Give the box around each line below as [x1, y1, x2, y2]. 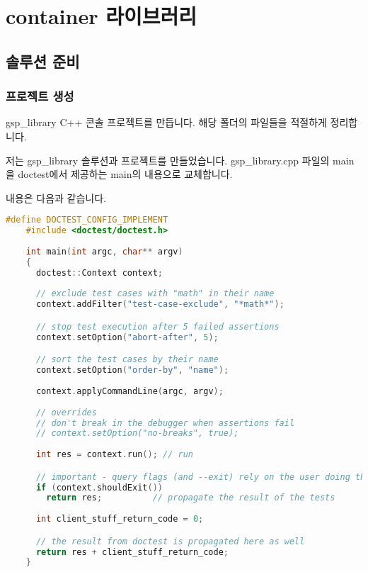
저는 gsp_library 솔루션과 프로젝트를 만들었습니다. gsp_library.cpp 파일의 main [6, 152, 355, 167]
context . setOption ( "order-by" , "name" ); [35, 365, 229, 376]
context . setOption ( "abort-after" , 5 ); [35, 332, 219, 342]
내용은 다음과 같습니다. [6, 190, 107, 205]
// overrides [35, 407, 97, 417]
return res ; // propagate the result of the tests [46, 493, 335, 503]
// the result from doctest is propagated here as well [35, 536, 305, 546]
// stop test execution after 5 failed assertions [35, 321, 280, 332]
